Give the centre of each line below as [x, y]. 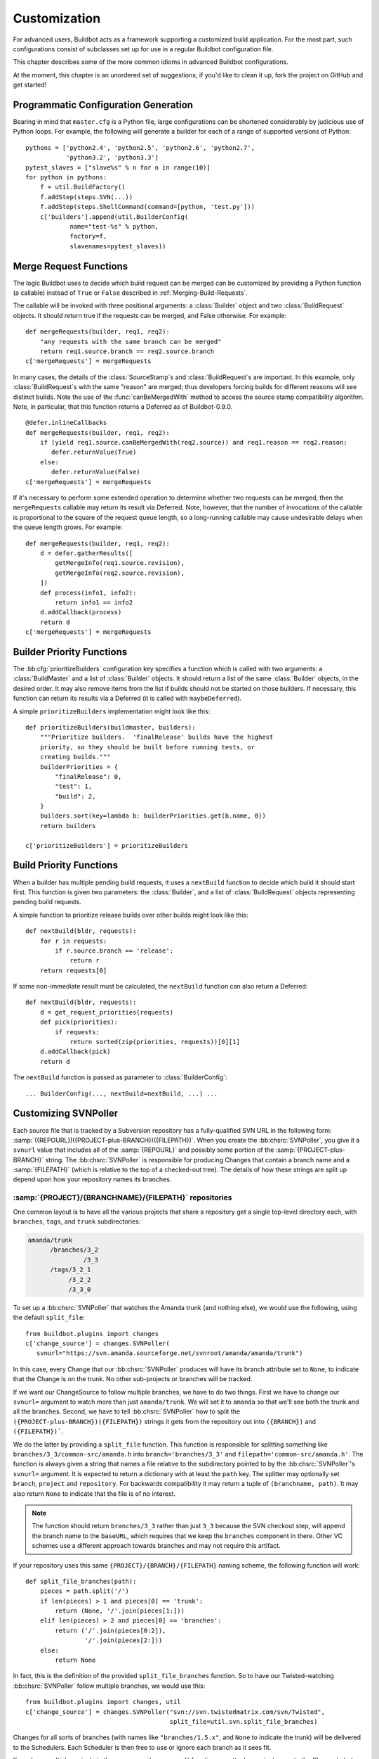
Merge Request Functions [71, 266]
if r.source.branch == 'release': [114, 951]
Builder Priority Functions [70, 652]
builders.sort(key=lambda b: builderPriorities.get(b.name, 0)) [153, 816]
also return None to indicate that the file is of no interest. [94, 1493]
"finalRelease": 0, [88, 776]
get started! [30, 85]
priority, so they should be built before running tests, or [147, 747]
